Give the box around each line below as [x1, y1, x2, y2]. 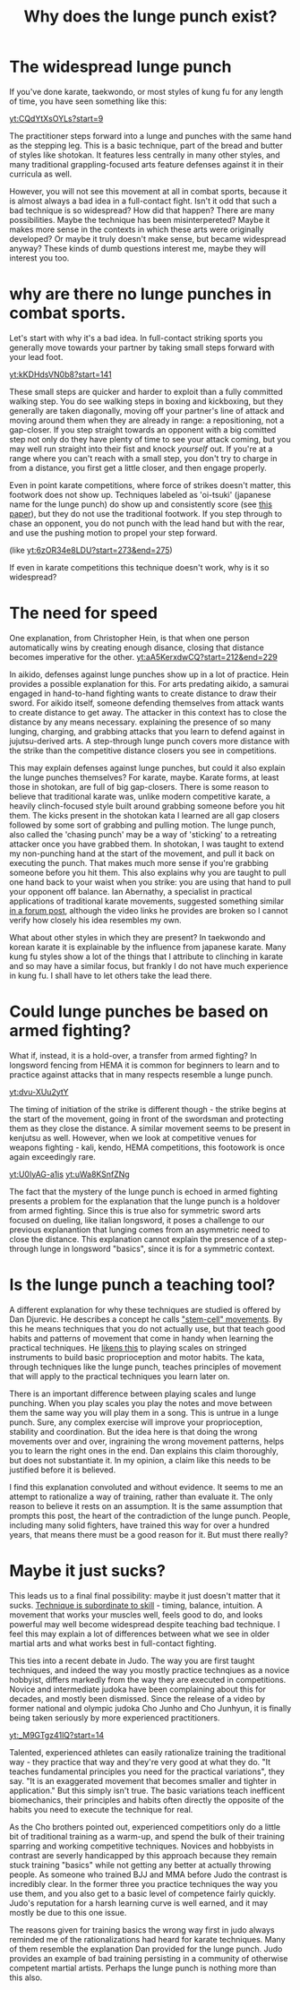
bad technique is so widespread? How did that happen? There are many [9, 204, 275, 216]
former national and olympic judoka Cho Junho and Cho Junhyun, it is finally [9, 1703, 292, 1713]
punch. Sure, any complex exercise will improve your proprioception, [9, 1417, 263, 1428]
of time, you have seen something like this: [9, 96, 167, 107]
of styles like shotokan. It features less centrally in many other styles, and [9, 150, 280, 160]
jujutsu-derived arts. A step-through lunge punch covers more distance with [9, 735, 290, 746]
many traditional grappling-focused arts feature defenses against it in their [9, 159, 284, 169]
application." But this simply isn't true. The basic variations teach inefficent [9, 1785, 286, 1796]
